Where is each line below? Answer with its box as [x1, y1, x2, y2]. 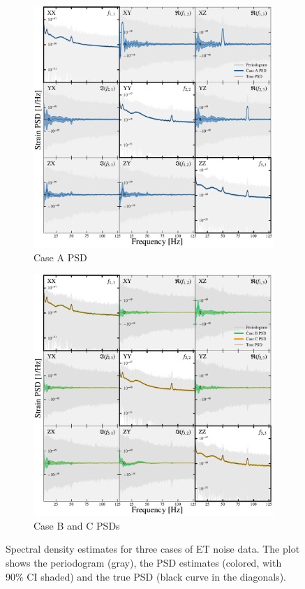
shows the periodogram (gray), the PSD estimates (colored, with [6, 555, 282, 569]
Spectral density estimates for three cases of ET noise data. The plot [6, 541, 300, 556]
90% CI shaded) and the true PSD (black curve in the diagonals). [6, 569, 286, 583]
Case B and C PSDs [34, 518, 120, 532]
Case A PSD [34, 249, 87, 264]
